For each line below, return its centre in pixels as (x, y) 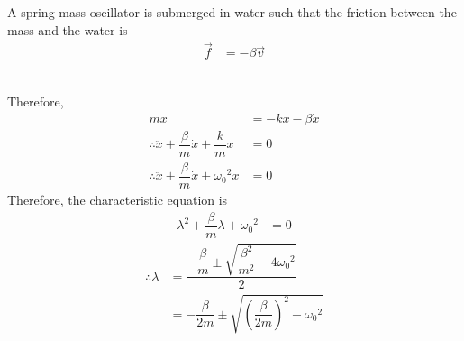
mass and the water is (68, 29)
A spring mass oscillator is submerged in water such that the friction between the (232, 12)
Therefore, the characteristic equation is (118, 200)
